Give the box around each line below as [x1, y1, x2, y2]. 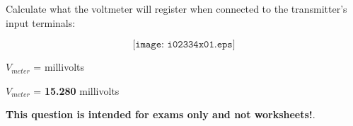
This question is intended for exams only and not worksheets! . [6, 107, 316, 122]
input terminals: [6, 15, 76, 30]
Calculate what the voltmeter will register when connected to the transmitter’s [6, 1, 347, 16]
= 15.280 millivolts [33, 83, 120, 98]
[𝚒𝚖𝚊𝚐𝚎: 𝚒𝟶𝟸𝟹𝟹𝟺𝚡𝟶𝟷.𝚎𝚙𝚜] [132, 40, 236, 50]
